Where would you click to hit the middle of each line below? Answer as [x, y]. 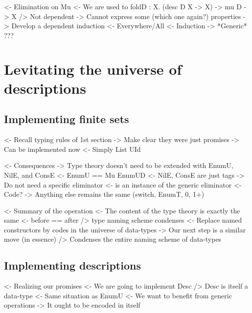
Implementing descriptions [72, 265]
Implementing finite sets [67, 119]
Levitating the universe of [93, 69]
